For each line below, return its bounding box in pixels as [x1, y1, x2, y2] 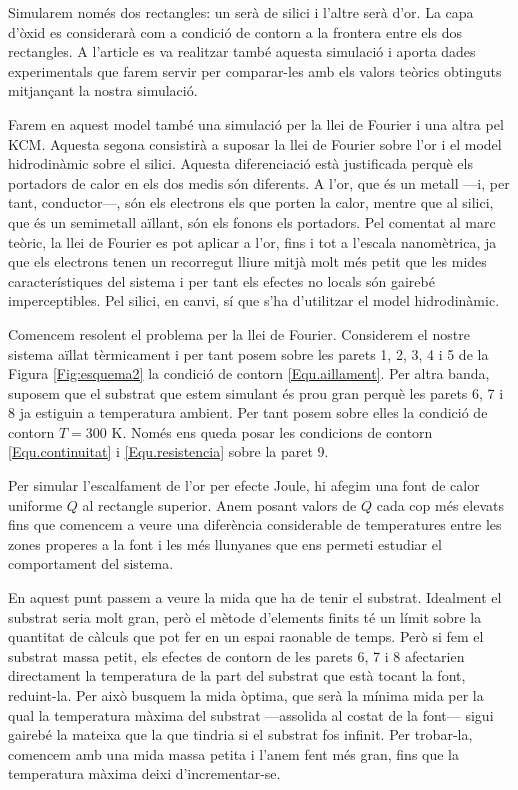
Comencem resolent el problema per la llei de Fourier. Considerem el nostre [8, 323, 470, 344]
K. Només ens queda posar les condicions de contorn [111, 421, 433, 442]
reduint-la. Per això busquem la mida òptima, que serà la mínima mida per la [8, 685, 484, 705]
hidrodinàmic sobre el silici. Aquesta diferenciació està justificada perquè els [8, 153, 473, 174]
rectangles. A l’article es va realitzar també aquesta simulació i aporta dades [8, 41, 476, 62]
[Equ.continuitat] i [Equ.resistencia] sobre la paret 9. [8, 441, 329, 462]
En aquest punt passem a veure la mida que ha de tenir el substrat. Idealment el [8, 587, 502, 608]
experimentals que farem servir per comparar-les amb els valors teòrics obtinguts [8, 60, 502, 81]
